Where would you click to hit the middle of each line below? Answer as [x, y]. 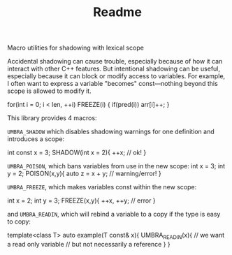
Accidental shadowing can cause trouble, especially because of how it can [115, 61]
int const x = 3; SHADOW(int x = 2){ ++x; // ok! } [77, 153]
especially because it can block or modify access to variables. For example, [116, 76]
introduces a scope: [36, 139]
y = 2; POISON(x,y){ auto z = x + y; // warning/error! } [85, 174]
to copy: [19, 221]
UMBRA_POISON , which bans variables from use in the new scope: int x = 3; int [116, 166]
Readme [117, 12]
